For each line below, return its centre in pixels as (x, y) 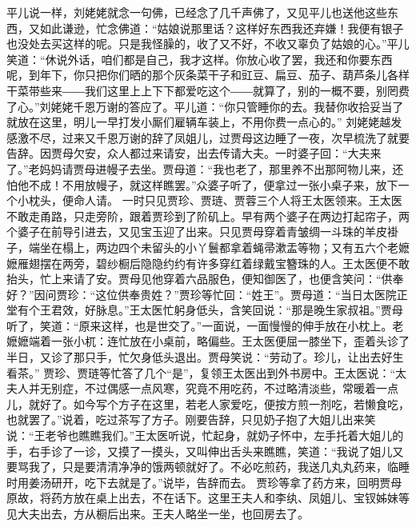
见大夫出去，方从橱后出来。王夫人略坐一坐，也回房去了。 (158, 513)
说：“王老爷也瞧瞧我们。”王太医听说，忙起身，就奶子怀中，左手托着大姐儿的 (205, 435)
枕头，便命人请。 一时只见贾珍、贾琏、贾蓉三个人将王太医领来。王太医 (215, 200)
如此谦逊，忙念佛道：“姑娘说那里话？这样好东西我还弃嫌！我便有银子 (222, 28)
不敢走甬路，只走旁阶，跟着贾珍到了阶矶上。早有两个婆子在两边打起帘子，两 (208, 216)
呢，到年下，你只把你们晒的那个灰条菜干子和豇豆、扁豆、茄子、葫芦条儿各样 (208, 75)
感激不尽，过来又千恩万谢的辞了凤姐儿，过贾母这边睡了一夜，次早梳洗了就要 (208, 137)
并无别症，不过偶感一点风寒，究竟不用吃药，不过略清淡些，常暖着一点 (213, 388)
